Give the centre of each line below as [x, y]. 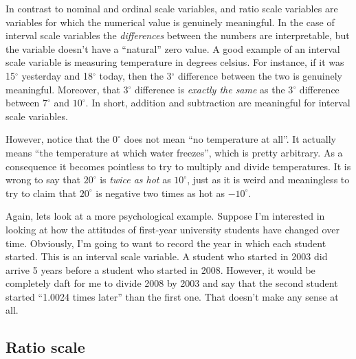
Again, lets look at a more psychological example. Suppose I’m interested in [165, 216]
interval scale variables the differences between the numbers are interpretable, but [178, 35]
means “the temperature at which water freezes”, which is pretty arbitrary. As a [174, 152]
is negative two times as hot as [160, 193]
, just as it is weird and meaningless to [268, 179]
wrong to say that [43, 179]
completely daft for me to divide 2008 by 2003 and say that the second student [172, 283]
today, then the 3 [135, 75]
